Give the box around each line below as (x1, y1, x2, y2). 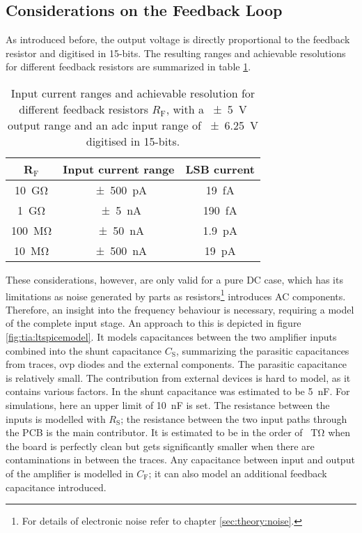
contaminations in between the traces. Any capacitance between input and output (6, 452, 355, 467)
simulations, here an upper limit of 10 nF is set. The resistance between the (6, 397, 330, 412)
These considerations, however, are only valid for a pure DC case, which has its (6, 272, 343, 286)
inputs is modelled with (6, 411, 106, 426)
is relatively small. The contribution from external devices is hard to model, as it (6, 370, 351, 385)
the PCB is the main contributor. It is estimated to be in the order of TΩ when (6, 425, 351, 440)
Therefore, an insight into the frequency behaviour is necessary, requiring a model (6, 302, 354, 316)
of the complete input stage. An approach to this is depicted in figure (6, 316, 301, 330)
